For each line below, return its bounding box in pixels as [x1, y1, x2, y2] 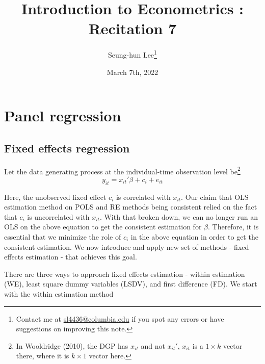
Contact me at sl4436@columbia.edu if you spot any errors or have [16, 313, 224, 324]
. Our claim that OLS [181, 191, 249, 202]
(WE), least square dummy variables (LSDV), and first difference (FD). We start [4, 278, 257, 289]
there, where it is [16, 350, 69, 361]
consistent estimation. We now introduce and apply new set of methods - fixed [4, 241, 249, 252]
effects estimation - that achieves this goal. [4, 251, 137, 262]
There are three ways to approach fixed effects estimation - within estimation [4, 268, 245, 279]
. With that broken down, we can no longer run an [99, 211, 258, 222]
